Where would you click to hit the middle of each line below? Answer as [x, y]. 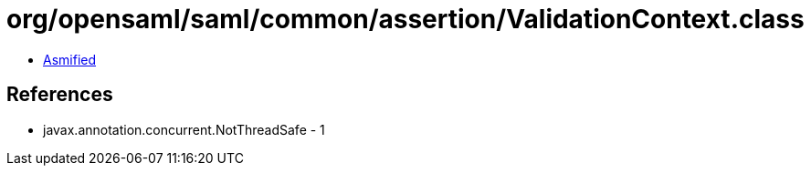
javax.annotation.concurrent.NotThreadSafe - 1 [184, 129]
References [60, 95]
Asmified [70, 59]
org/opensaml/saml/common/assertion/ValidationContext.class [405, 19]
